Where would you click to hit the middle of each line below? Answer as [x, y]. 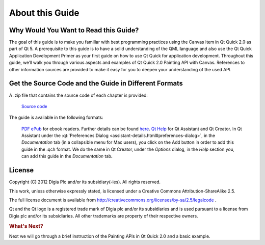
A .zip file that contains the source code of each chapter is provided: [79, 95]
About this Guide [44, 13]
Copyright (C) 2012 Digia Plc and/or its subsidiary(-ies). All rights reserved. [85, 182]
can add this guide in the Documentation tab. [67, 156]
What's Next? [26, 226]
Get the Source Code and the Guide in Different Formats [96, 83]
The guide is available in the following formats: [56, 117]
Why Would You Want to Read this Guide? [74, 30]
